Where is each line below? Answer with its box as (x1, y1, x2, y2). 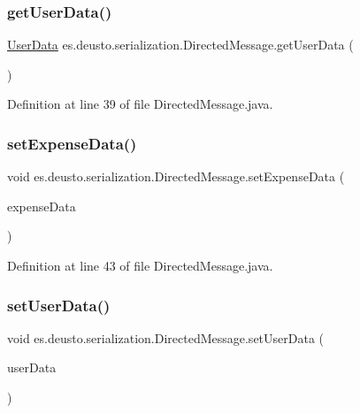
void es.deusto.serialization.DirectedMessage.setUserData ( (7, 328, 325, 347)
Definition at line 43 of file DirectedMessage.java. (7, 256, 273, 274)
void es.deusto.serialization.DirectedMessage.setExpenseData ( (7, 167, 345, 186)
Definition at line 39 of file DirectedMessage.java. (7, 95, 273, 113)
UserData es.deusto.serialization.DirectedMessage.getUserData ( (7, 35, 354, 54)
